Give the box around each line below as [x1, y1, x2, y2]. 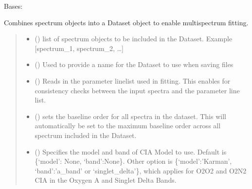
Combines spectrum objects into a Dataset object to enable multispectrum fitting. [4, 17, 249, 27]
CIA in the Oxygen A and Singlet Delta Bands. [35, 175, 177, 185]
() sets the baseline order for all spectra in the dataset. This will [35, 111, 226, 121]
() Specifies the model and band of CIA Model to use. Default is [35, 146, 227, 156]
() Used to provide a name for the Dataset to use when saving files [35, 59, 234, 69]
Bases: [4, 1, 23, 11]
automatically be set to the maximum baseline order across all [35, 120, 221, 131]
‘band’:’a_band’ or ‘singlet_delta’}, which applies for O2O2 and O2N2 [35, 165, 247, 175]
